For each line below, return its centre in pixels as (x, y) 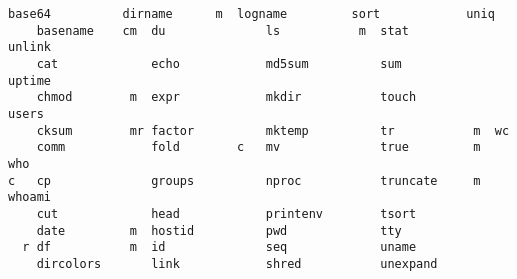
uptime (29, 80)
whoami (29, 197)
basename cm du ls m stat (222, 30)
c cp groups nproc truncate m (244, 180)
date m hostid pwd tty (219, 230)
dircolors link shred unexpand (237, 263)
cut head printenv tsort (226, 213)
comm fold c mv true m (258, 147)
